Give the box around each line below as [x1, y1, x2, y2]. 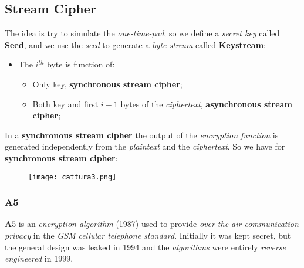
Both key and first [32, 97, 99, 110]
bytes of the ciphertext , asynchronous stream [120, 97, 292, 110]
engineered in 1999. [5, 252, 73, 264]
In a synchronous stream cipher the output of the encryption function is [5, 128, 279, 141]
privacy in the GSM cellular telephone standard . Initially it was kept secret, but [5, 229, 291, 242]
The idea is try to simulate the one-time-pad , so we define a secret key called [5, 27, 280, 39]
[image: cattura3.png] [28, 172, 117, 181]
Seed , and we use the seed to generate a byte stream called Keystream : [5, 38, 266, 50]
